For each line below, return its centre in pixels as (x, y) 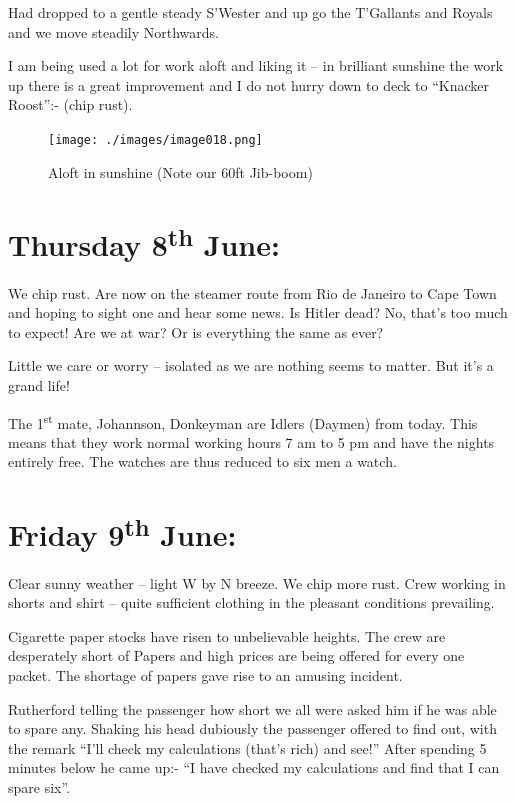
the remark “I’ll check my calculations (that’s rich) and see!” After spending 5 (247, 747)
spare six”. (39, 786)
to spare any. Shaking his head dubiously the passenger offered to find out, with (252, 728)
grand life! (39, 385)
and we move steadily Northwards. (113, 31)
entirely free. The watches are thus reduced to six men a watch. (202, 461)
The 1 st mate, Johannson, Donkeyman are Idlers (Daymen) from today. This (243, 421)
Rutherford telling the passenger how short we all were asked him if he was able (252, 708)
